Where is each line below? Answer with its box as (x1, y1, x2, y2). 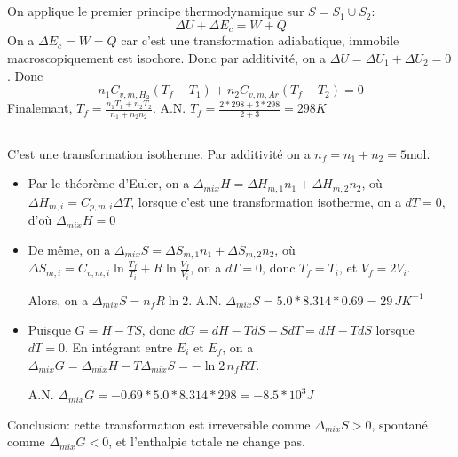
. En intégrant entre (64, 337, 173, 356)
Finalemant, (7, 98, 73, 117)
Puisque (28, 320, 71, 339)
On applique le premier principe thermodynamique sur (7, 2, 304, 20)
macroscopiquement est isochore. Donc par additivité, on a (7, 49, 327, 67)
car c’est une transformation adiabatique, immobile (121, 31, 399, 50)
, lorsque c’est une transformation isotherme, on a (130, 192, 401, 210)
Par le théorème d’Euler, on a (28, 174, 190, 193)
